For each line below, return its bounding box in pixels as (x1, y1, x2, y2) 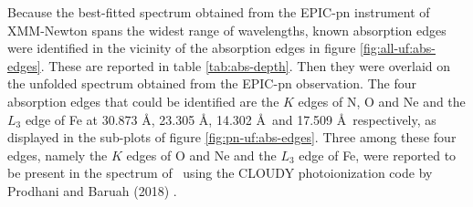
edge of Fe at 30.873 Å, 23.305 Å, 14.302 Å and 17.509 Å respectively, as (25, 109, 436, 129)
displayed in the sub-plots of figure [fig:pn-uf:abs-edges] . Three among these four (7, 128, 457, 147)
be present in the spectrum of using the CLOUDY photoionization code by (7, 163, 433, 182)
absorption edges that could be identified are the (7, 91, 279, 110)
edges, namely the (7, 145, 108, 164)
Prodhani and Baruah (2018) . (7, 181, 177, 200)
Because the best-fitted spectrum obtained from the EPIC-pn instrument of (7, 3, 430, 21)
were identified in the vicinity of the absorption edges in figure (7, 38, 356, 57)
